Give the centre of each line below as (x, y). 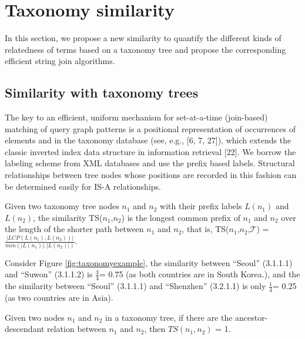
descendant (25, 329)
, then (155, 329)
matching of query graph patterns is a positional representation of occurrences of (150, 128)
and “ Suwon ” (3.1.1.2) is (49, 274)
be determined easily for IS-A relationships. (83, 186)
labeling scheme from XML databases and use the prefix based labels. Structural (150, 163)
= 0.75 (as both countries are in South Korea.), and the (200, 274)
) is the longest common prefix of (181, 217)
